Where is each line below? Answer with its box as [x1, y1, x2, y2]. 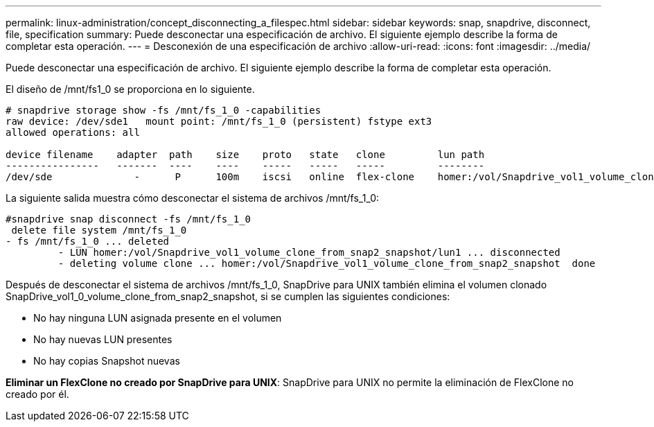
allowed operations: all [6, 127, 140, 138]
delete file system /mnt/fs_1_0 [11, 225, 187, 236]
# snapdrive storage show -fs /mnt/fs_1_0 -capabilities [6, 105, 321, 116]
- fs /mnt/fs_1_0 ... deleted [6, 236, 170, 247]
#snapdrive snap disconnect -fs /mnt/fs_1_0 [6, 214, 251, 225]
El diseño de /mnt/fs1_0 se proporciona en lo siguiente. [6, 83, 255, 95]
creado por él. [6, 388, 69, 400]
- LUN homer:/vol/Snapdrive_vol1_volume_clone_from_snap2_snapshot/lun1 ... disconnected [58, 247, 560, 258]
